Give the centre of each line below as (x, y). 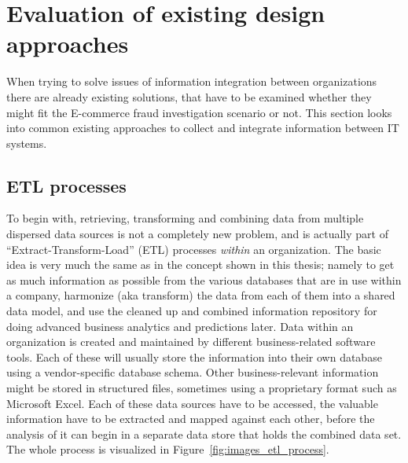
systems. (27, 143)
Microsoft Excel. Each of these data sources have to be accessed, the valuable (192, 403)
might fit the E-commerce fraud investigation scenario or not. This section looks (199, 112)
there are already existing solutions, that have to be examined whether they (189, 96)
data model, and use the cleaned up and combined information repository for (192, 311)
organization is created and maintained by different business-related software (191, 342)
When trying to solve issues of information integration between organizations (192, 81)
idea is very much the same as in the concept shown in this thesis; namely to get (200, 265)
